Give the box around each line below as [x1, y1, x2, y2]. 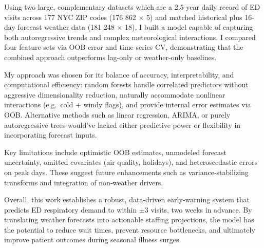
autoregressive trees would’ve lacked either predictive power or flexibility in [4, 119, 241, 130]
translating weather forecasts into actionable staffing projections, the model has [4, 214, 254, 225]
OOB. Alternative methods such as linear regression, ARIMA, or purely [4, 109, 231, 120]
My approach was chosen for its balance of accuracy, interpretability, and [4, 69, 234, 80]
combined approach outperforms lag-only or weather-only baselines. [4, 51, 217, 62]
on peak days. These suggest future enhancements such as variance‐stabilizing [4, 166, 249, 177]
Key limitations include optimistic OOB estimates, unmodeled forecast [4, 146, 227, 157]
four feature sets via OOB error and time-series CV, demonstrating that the [4, 42, 243, 52]
